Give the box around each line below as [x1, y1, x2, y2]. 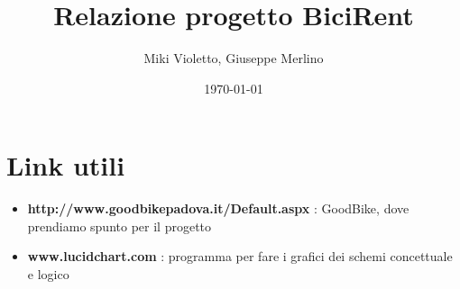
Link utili [6, 147, 125, 184]
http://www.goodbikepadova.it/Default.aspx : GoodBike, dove [27, 199, 409, 218]
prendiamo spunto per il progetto [27, 216, 212, 235]
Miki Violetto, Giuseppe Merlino [143, 49, 324, 68]
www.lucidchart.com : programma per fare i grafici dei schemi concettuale [27, 247, 453, 266]
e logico [27, 265, 69, 284]
